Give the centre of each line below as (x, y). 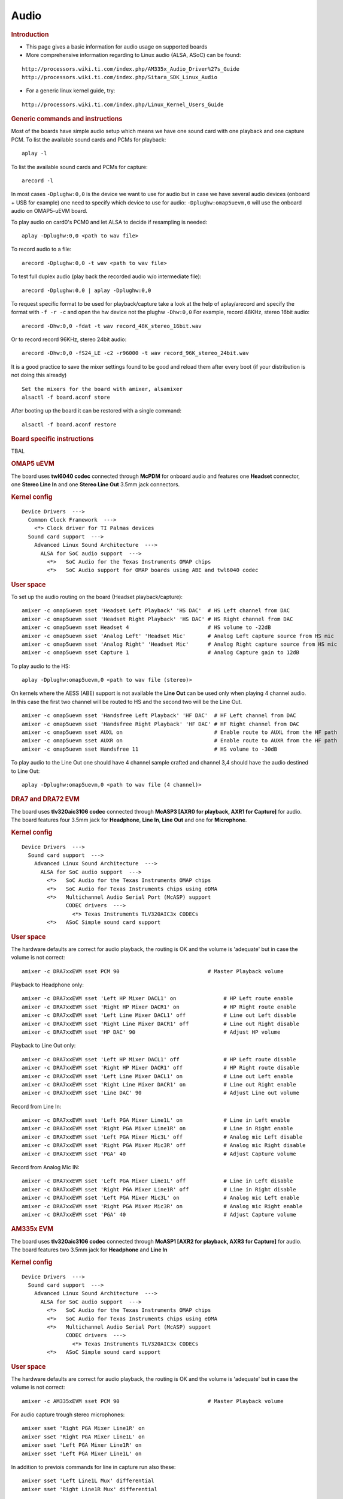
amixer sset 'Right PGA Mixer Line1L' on (83, 1437)
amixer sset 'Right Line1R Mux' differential (90, 1489)
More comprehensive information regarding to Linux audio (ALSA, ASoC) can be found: (133, 55)
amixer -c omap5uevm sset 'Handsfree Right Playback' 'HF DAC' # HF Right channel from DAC (160, 724)
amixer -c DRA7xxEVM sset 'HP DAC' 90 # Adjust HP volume (151, 1032)
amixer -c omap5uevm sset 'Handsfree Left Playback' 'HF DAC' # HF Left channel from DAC (159, 716)
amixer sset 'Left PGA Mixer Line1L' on (82, 1453)
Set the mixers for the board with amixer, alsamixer (102, 389)
